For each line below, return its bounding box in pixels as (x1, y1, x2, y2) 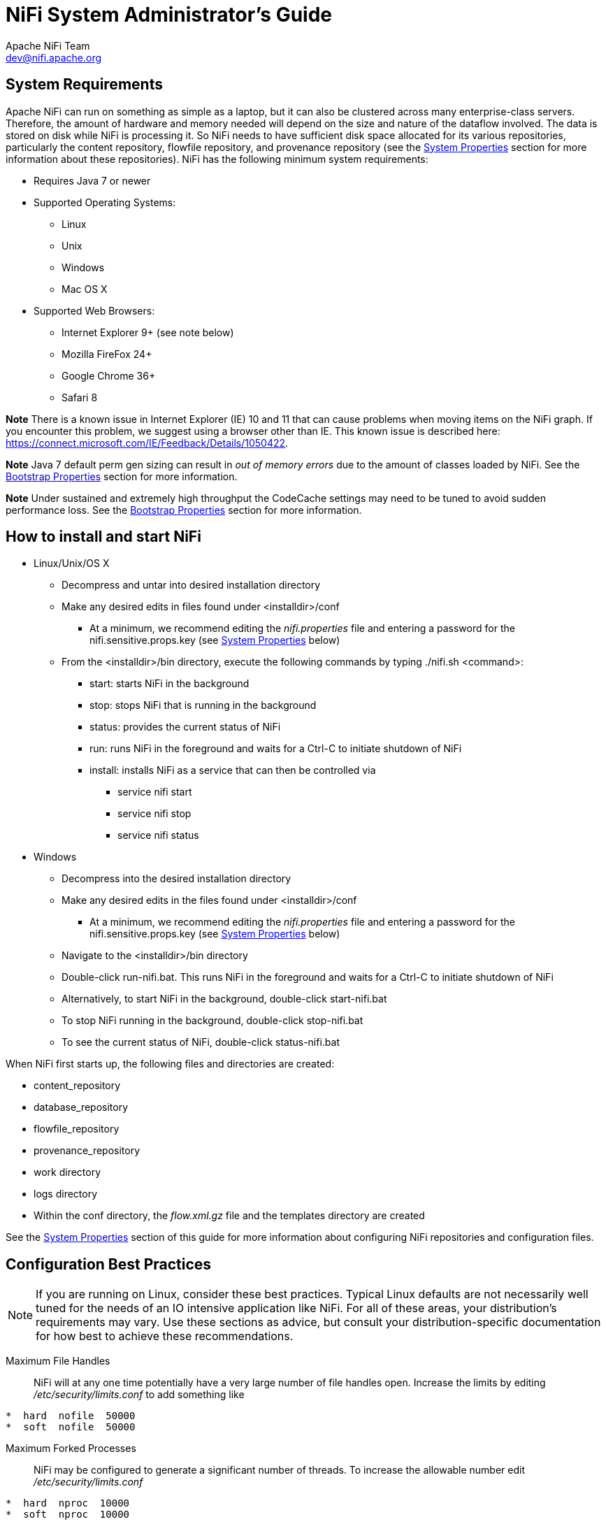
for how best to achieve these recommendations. (36, 1329, 294, 1344)
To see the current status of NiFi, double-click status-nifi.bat (62, 1036, 340, 1049)
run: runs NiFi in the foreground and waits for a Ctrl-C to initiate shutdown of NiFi (89, 742, 462, 755)
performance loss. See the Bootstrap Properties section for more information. (6, 503, 362, 516)
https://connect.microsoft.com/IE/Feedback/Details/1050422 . (6, 436, 289, 449)
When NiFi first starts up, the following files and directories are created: (6, 1058, 335, 1070)
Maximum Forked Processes (6, 1442, 136, 1455)
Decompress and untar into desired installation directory (62, 579, 321, 591)
